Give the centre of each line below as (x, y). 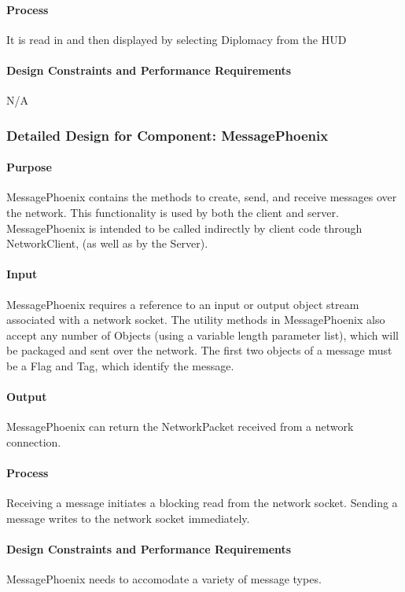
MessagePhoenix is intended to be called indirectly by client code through (184, 228)
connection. (34, 441)
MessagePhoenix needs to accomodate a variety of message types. (164, 579)
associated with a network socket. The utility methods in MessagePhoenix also (196, 320)
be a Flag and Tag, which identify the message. (120, 365)
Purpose (29, 167)
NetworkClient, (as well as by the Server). (107, 243)
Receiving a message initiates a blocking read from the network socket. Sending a (202, 503)
